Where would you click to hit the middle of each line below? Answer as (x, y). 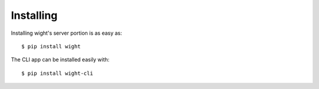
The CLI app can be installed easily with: (60, 60)
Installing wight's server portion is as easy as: (66, 33)
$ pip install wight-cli (57, 73)
